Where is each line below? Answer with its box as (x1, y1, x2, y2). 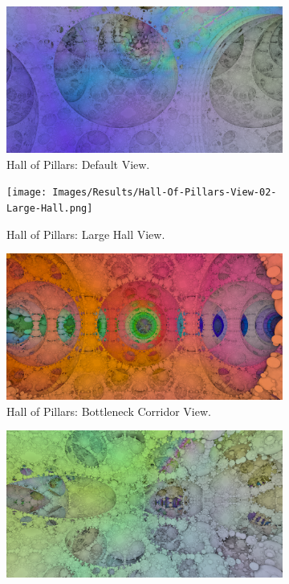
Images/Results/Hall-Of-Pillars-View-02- (52, 187, 277, 199)
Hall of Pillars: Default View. (6, 155, 150, 172)
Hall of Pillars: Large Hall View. (6, 225, 165, 242)
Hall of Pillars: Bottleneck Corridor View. (6, 402, 211, 419)
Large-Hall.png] (6, 202, 93, 214)
